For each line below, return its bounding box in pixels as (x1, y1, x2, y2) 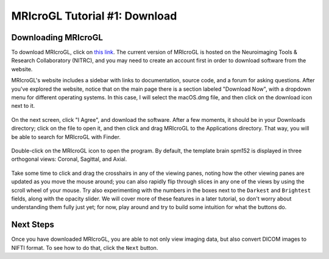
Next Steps (11, 219, 54, 230)
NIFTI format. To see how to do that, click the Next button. (11, 244, 158, 251)
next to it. (11, 102, 35, 110)
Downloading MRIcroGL (11, 32, 104, 43)
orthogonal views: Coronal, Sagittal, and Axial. (11, 155, 127, 163)
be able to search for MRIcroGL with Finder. (11, 133, 121, 140)
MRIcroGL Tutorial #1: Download (11, 9, 177, 23)
